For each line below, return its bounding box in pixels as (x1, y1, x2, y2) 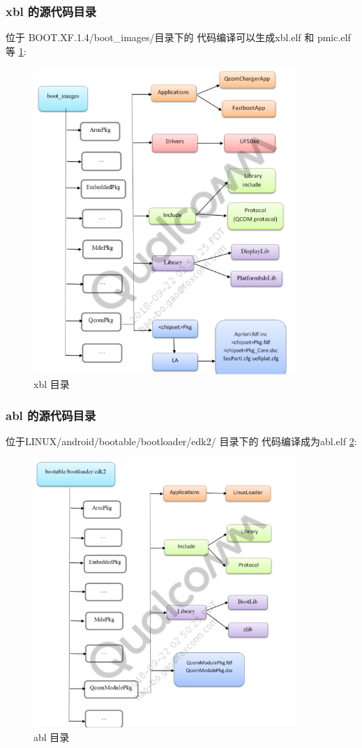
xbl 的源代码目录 (6, 2, 97, 20)
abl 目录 (33, 730, 70, 745)
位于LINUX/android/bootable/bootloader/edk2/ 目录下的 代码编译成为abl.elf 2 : (6, 433, 357, 448)
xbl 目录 (33, 377, 70, 391)
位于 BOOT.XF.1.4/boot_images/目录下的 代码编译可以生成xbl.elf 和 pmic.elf (6, 30, 351, 45)
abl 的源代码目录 (6, 406, 96, 424)
